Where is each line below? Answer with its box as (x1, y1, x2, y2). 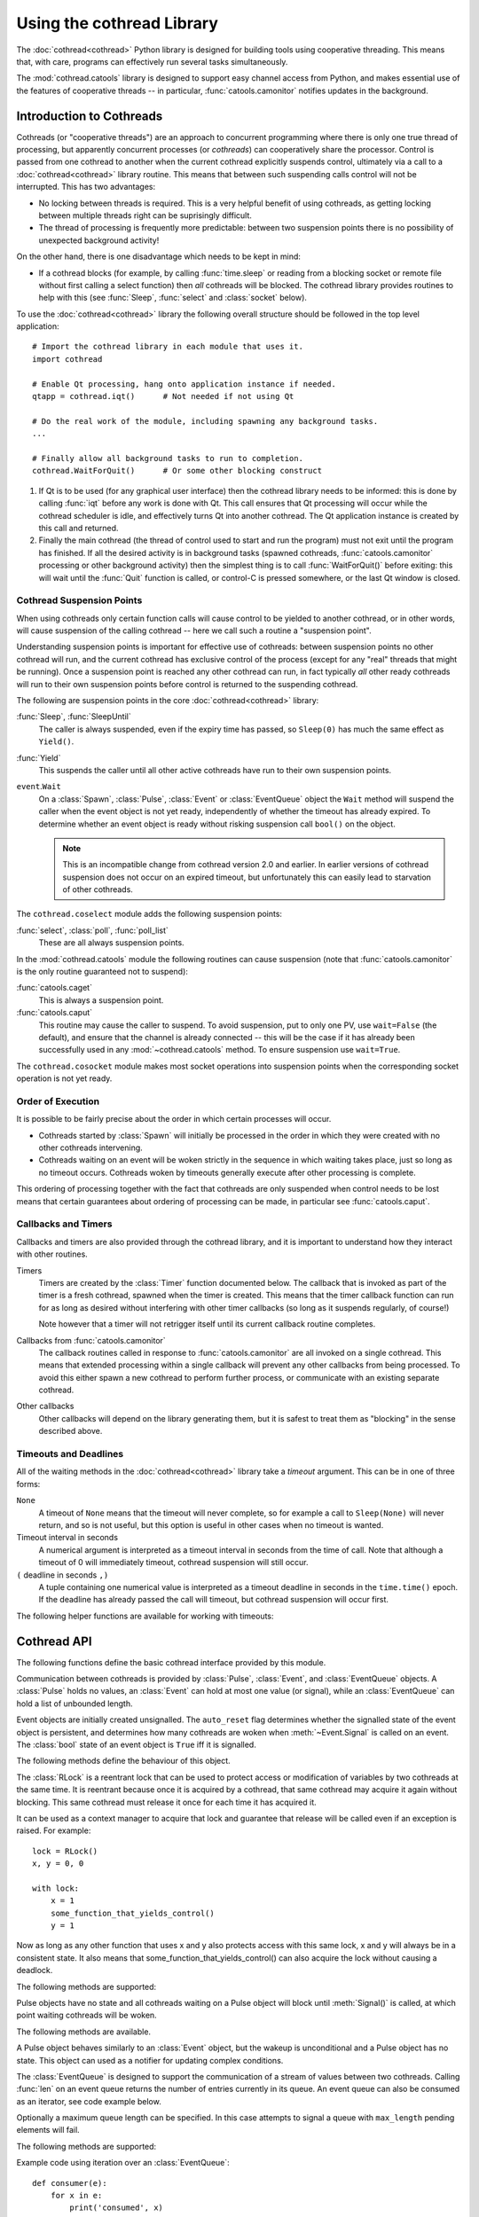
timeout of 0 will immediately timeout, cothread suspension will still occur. (38, 1557, 309, 1568)
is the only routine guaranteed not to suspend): (16, 967, 188, 977)
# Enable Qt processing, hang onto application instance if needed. (32, 379, 336, 389)
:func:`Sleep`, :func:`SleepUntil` (16, 711, 132, 722)
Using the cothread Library (16, 13, 219, 33)
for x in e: (50, 2190, 103, 2201)
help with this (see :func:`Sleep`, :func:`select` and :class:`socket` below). (38, 293, 308, 303)
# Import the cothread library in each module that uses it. (32, 341, 303, 352)
